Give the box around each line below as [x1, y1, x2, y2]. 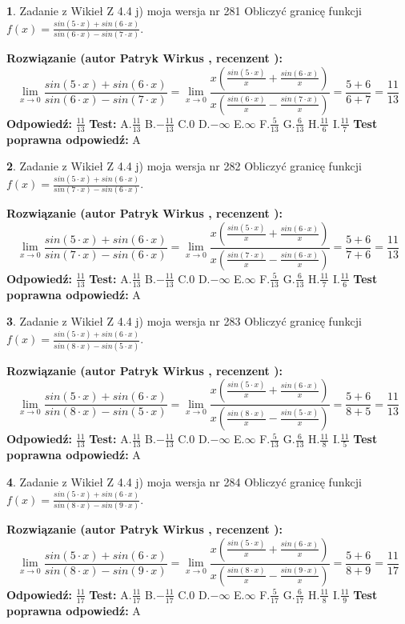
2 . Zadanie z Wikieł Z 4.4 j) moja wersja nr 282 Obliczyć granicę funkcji [6, 158, 362, 174]
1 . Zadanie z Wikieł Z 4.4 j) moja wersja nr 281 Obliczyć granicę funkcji [6, 2, 362, 18]
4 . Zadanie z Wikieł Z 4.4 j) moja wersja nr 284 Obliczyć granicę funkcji [6, 473, 362, 490]
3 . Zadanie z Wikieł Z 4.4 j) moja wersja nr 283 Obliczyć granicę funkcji [6, 313, 362, 330]
